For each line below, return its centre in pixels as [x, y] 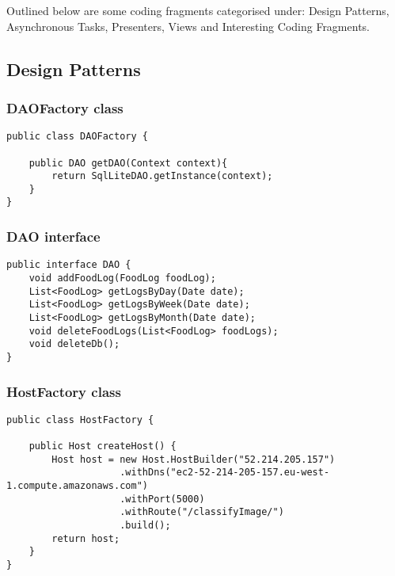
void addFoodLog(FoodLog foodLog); [122, 278]
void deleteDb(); [74, 344]
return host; [86, 538]
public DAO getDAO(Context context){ [128, 163]
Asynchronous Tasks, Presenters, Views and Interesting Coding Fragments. [188, 26]
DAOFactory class [65, 107]
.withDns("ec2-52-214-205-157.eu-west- [225, 473]
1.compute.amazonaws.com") [77, 486]
